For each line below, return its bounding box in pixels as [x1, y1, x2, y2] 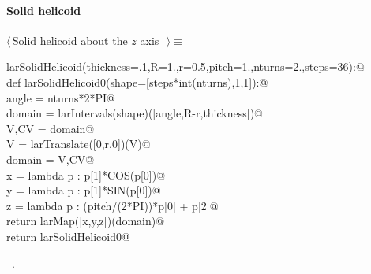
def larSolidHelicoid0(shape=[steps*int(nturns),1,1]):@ [6, 73, 268, 90]
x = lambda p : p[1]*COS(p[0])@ [6, 166, 166, 183]
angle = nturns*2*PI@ [6, 89, 115, 106]
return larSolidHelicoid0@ [6, 228, 130, 244]
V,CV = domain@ [6, 120, 95, 136]
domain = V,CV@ [6, 150, 95, 167]
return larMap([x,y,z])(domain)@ [6, 213, 165, 229]
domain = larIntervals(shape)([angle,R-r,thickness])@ [6, 105, 263, 121]
